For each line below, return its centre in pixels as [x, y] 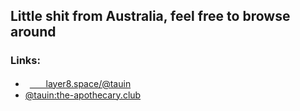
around [33, 32]
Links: [25, 61]
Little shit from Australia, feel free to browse [150, 16]
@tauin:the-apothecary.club [83, 95]
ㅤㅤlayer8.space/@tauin [80, 83]
